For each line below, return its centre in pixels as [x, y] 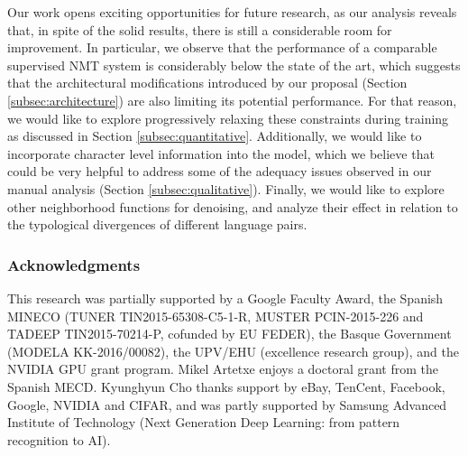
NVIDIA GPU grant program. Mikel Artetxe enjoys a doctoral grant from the [223, 369]
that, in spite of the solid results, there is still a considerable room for [200, 29]
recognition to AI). [59, 439]
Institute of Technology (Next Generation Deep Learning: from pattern [204, 422]
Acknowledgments [74, 264]
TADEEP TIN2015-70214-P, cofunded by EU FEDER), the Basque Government [229, 334]
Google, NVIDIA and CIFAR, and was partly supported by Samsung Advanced [227, 404]
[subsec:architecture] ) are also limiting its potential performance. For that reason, [232, 100]
